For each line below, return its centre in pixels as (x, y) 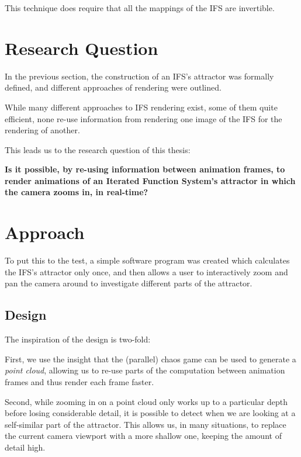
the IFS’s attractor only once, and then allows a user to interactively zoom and (146, 271)
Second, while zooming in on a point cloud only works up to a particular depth (146, 401)
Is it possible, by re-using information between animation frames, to (145, 169)
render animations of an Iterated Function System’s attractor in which (150, 180)
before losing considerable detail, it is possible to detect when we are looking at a (150, 413)
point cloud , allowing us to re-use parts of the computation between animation (145, 370)
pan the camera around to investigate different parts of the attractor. (129, 283)
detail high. (25, 447)
